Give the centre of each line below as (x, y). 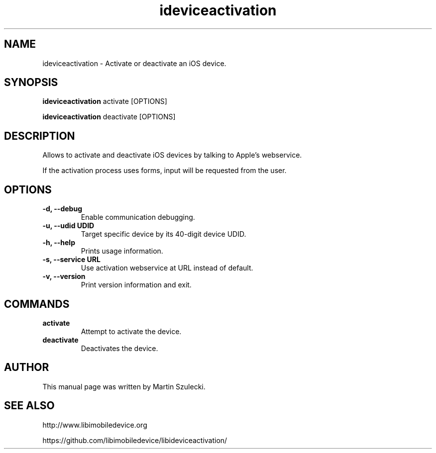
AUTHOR (27, 367)
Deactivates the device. (119, 348)
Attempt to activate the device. (131, 331)
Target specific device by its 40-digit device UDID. (163, 234)
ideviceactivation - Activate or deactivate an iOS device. (134, 63)
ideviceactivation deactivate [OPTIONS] (109, 117)
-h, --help (59, 243)
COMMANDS (37, 304)
